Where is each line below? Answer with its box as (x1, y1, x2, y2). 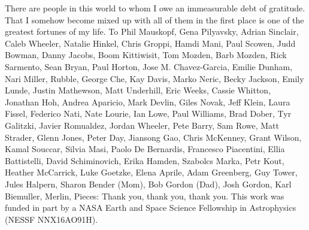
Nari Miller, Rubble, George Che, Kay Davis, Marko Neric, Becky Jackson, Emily (5, 72, 304, 84)
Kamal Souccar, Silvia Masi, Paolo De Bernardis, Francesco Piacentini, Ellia (5, 143, 285, 155)
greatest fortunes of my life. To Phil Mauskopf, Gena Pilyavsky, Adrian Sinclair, (5, 25, 299, 38)
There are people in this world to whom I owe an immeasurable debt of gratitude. (5, 2, 305, 14)
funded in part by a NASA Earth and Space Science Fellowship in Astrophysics (5, 201, 296, 214)
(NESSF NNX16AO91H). (5, 213, 98, 225)
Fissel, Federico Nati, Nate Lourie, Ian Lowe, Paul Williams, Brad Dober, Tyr (5, 107, 292, 120)
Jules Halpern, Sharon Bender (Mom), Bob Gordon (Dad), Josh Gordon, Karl (5, 177, 292, 190)
